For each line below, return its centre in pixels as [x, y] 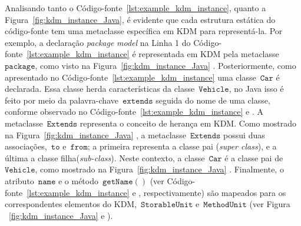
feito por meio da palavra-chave [62, 100]
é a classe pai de [254, 157]
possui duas [244, 134]
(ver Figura [270, 204]
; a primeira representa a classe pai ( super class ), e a [182, 146]
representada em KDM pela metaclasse [209, 54]
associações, [26, 146]
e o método [78, 180]
